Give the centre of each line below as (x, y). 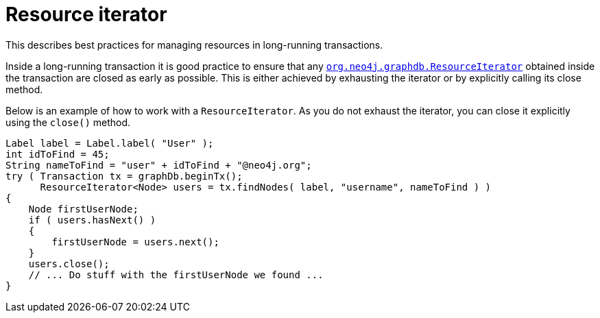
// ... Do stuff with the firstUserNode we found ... (176, 274)
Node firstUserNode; (83, 209)
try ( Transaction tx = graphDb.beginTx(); (124, 176)
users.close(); (69, 264)
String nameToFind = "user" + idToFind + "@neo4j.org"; (159, 165)
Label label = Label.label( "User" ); (110, 143)
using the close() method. (68, 122)
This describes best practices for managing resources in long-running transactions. (194, 45)
